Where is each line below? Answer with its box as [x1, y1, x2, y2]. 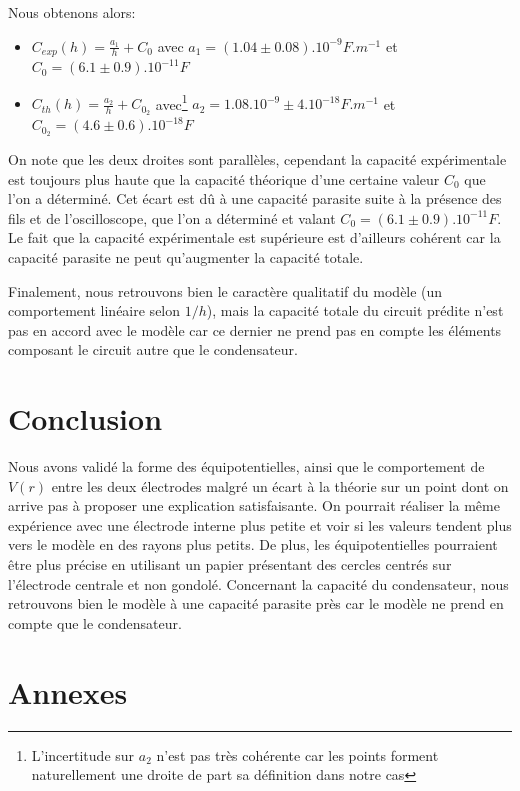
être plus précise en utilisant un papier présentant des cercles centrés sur [8, 554, 452, 575]
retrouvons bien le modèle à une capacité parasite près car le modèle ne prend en [8, 593, 504, 614]
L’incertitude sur [31, 744, 135, 765]
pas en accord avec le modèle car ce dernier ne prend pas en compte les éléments [8, 319, 502, 340]
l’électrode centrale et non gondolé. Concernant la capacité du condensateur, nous [8, 573, 509, 594]
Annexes [8, 671, 128, 712]
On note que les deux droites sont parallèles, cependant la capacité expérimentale [8, 149, 507, 170]
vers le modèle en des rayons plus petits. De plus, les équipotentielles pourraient [8, 534, 498, 555]
